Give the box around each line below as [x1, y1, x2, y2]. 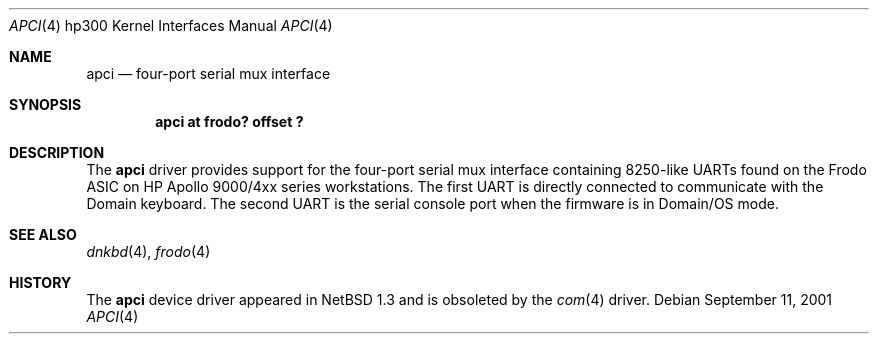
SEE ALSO [9, 226, 77, 243]
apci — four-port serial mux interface [86, 65, 331, 82]
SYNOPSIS [9, 96, 82, 113]
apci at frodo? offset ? [155, 113, 304, 130]
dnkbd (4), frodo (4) [86, 243, 211, 260]
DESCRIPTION [9, 144, 105, 161]
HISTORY [9, 274, 72, 291]
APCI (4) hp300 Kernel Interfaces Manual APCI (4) [9, 17, 333, 34]
